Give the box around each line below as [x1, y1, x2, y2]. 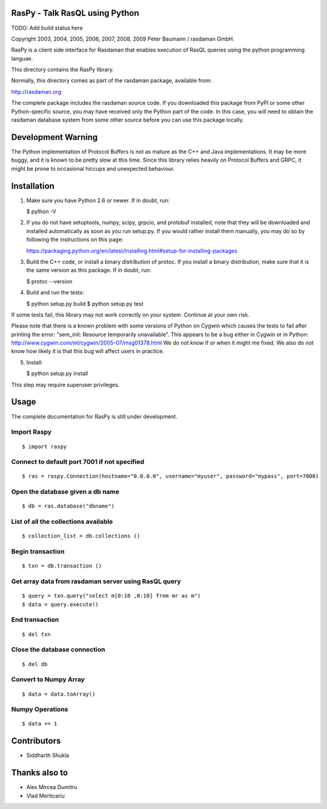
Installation [11, 180, 54, 191]
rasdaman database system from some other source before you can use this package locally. [11, 116, 245, 124]
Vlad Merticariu [26, 792, 65, 799]
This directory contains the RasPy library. [11, 66, 114, 73]
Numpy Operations [11, 705, 68, 714]
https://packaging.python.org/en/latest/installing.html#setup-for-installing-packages [26, 247, 237, 254]
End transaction [11, 615, 59, 624]
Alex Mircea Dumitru [26, 784, 78, 791]
